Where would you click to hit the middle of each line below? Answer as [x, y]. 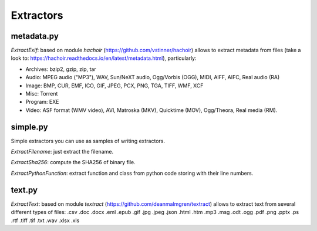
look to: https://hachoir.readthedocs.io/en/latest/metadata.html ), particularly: [104, 58]
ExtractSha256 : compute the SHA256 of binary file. [73, 162]
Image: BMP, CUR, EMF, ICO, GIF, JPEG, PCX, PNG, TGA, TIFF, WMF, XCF [114, 86]
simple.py [29, 127]
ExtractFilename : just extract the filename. [62, 152]
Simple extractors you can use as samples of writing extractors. [88, 141]
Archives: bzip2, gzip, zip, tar [61, 69]
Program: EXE [42, 102]
